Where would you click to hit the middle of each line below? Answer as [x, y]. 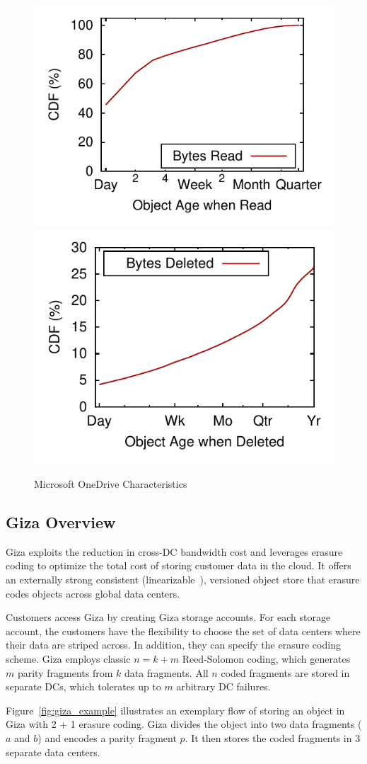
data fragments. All [166, 672]
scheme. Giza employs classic [68, 658]
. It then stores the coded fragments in [268, 737]
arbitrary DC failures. [223, 686]
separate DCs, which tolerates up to [83, 686]
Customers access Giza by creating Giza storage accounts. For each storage [168, 617]
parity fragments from [65, 672]
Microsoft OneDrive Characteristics [111, 483]
